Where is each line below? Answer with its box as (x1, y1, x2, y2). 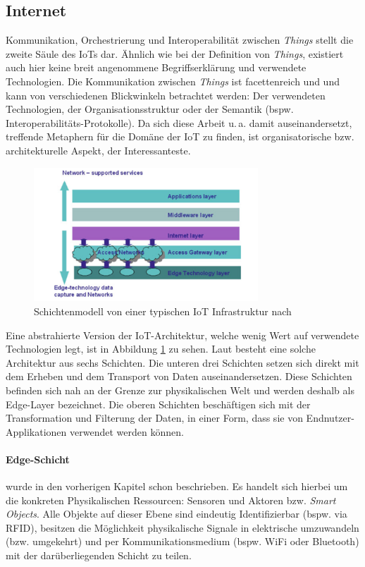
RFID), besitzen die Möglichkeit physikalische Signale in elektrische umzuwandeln (6, 520, 359, 535)
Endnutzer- (306, 410, 354, 425)
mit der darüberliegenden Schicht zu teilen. (6, 548, 192, 563)
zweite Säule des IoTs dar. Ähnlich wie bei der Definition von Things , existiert (6, 46, 344, 61)
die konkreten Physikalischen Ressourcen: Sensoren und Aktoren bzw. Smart (6, 492, 336, 507)
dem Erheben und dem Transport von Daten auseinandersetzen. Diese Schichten (6, 369, 352, 384)
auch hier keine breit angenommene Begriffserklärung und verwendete (6, 60, 307, 75)
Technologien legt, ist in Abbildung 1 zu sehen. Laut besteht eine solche (6, 341, 316, 356)
